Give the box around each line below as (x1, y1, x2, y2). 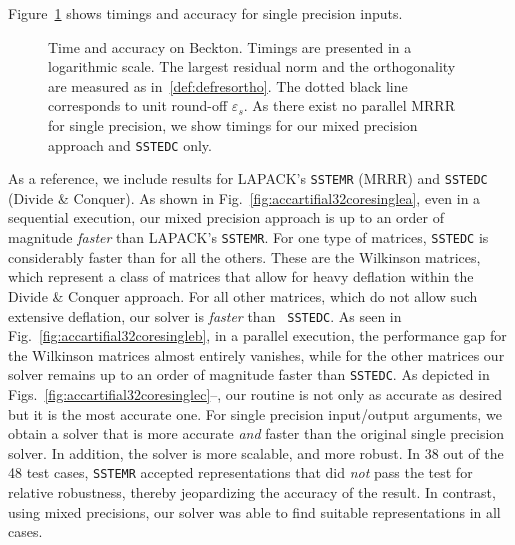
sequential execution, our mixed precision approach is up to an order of (8, 207, 445, 228)
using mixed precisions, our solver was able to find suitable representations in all (8, 501, 501, 522)
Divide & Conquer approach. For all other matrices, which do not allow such (8, 285, 478, 306)
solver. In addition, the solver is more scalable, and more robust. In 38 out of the (8, 442, 504, 463)
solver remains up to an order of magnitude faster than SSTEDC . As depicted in (8, 364, 490, 385)
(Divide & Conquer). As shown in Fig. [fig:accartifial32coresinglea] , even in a (8, 187, 481, 208)
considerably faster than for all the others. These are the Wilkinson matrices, (8, 246, 481, 267)
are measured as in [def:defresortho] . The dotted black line (48, 75, 408, 96)
